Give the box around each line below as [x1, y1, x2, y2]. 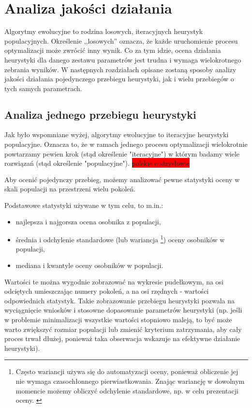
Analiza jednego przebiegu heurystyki [4, 107, 196, 122]
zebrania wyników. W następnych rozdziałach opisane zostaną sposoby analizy [4, 64, 237, 74]
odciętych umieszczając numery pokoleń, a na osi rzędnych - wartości [4, 286, 209, 296]
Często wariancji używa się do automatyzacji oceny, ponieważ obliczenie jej [15, 366, 238, 377]
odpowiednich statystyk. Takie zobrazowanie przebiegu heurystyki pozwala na [4, 295, 235, 305]
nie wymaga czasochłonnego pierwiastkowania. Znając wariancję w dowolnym [15, 376, 245, 386]
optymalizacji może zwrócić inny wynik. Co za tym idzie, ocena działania [4, 45, 221, 55]
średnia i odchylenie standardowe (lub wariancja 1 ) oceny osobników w [15, 233, 225, 244]
